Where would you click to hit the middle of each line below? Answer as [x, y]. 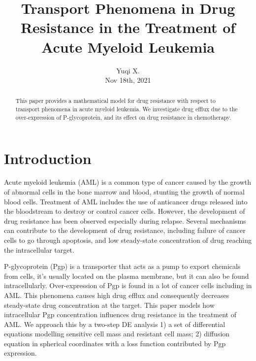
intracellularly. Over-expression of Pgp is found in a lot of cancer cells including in [128, 285]
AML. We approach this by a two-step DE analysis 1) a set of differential [115, 324]
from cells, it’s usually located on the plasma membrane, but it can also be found [127, 276]
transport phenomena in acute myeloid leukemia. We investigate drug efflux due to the [127, 109]
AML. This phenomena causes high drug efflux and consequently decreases [117, 295]
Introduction [48, 158]
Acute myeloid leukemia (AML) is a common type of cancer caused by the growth [128, 182]
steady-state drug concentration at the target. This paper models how [109, 305]
